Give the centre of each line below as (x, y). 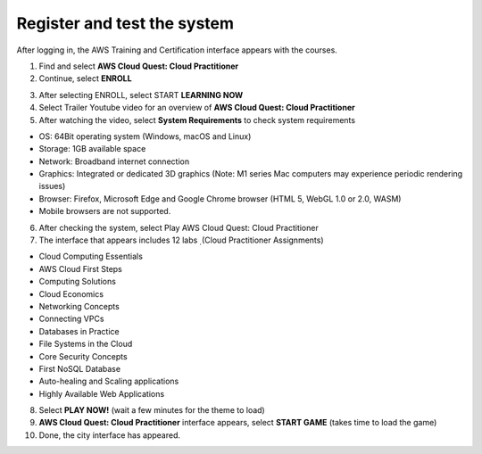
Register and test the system (125, 23)
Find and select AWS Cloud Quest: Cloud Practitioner (139, 66)
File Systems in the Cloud (86, 344)
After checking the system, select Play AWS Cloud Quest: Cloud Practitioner (179, 227)
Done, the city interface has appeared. (110, 435)
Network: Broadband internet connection (114, 161)
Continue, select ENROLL (86, 78)
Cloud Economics (71, 293)
